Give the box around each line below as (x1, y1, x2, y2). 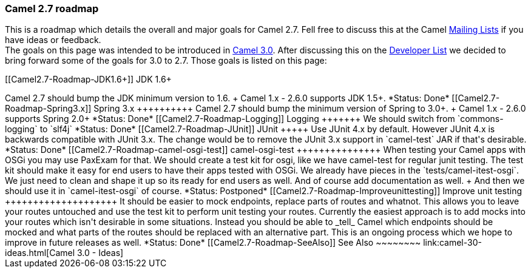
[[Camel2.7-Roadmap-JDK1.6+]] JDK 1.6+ (5, 74, 172, 85)
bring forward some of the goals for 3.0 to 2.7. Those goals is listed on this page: (5, 55, 327, 66)
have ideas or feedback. (5, 35, 101, 45)
